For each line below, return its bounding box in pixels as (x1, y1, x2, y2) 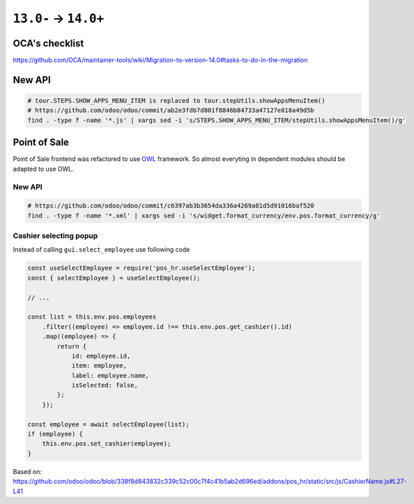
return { (56, 342, 87, 350)
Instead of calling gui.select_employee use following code (13, 245, 190, 254)
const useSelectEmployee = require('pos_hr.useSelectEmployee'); (27, 264, 256, 272)
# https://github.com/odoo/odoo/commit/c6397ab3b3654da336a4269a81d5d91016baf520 (27, 202, 315, 210)
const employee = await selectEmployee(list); (27, 420, 190, 428)
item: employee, (71, 362, 128, 369)
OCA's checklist (13, 37, 84, 49)
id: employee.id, (71, 352, 131, 360)
